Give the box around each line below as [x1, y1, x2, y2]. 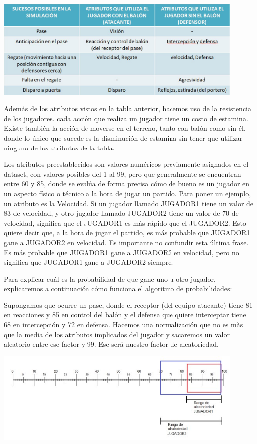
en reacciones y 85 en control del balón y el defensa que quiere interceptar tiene [4, 309, 246, 320]
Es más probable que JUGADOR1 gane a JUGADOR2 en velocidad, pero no [4, 247, 239, 257]
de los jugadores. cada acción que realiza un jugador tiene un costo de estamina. [4, 113, 248, 123]
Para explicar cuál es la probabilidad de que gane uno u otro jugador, [4, 273, 216, 284]
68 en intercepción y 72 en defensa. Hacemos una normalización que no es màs [4, 319, 243, 330]
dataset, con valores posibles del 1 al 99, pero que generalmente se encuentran [4, 168, 241, 179]
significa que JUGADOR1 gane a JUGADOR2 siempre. [4, 257, 173, 267]
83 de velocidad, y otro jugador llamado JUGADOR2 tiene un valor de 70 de [4, 208, 239, 218]
